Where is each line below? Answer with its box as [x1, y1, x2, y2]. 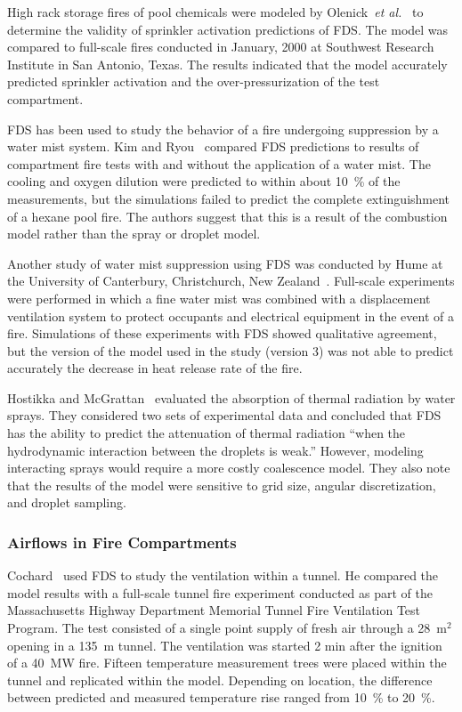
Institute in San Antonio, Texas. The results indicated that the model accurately [7, 54, 448, 73]
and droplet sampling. [7, 493, 126, 512]
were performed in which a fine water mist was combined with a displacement [7, 288, 431, 307]
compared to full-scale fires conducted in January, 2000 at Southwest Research [7, 37, 434, 56]
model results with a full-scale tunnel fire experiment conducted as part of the [7, 583, 434, 602]
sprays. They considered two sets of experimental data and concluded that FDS [7, 406, 442, 425]
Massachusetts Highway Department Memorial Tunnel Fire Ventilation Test [7, 601, 421, 619]
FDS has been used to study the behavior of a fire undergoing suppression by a [7, 119, 439, 138]
